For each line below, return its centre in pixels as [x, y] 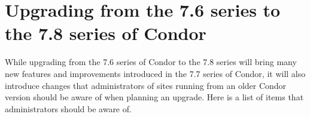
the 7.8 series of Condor [106, 33]
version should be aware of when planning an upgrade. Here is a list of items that [154, 97]
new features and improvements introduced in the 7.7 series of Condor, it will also [155, 73]
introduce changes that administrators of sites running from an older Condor [146, 85]
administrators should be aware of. [68, 108]
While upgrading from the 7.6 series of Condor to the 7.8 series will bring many [151, 62]
